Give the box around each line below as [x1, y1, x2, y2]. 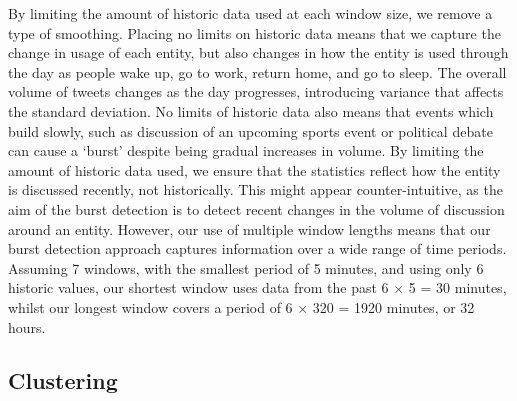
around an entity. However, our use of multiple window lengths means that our [8, 218, 491, 239]
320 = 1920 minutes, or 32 [312, 296, 475, 317]
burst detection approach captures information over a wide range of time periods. [8, 238, 507, 259]
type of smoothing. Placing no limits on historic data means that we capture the [8, 22, 501, 43]
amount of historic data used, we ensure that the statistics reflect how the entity [8, 159, 501, 180]
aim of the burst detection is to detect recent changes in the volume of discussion [8, 198, 505, 219]
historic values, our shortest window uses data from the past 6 [8, 277, 389, 298]
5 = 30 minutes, [408, 277, 507, 298]
